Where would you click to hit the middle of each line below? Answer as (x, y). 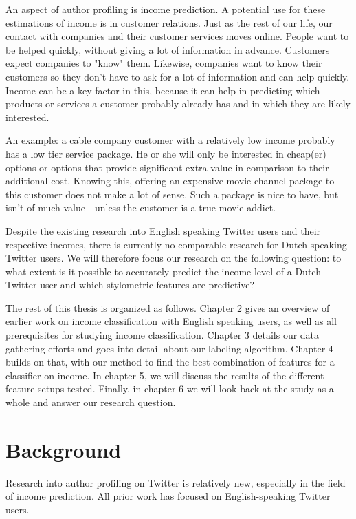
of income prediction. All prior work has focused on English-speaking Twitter (168, 496)
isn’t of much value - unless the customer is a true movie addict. (141, 208)
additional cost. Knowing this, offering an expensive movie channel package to (170, 181)
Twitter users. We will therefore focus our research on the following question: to (174, 258)
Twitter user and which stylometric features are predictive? (130, 285)
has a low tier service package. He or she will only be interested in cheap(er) (166, 153)
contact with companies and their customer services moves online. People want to (177, 36)
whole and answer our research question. (91, 402)
